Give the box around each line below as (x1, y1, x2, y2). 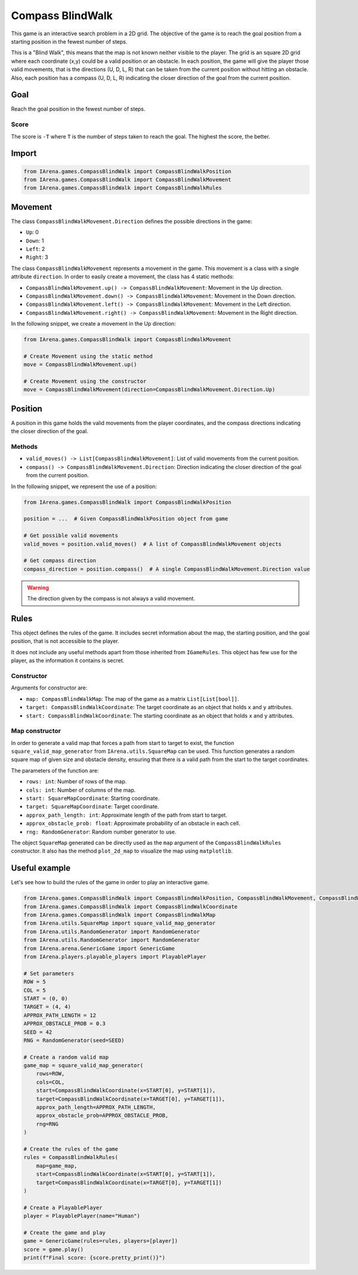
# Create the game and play (23, 1229, 106, 1236)
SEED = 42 (23, 1028, 53, 1035)
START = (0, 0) (23, 995, 68, 1002)
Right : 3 (26, 254, 48, 261)
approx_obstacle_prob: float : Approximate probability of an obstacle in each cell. (26, 820, 241, 827)
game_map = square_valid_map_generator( (23, 1062, 143, 1069)
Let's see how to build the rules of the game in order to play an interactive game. (11, 879, 209, 886)
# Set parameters (23, 970, 75, 977)
